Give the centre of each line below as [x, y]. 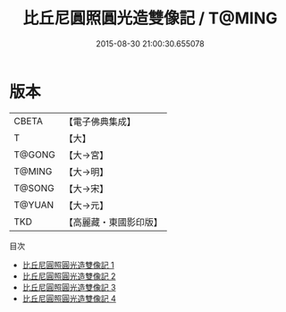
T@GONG [34, 155]
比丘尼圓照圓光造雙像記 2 [69, 276]
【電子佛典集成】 [100, 122]
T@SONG [34, 188]
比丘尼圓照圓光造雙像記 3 [69, 287]
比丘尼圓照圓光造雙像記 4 [69, 298]
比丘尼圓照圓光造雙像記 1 [68, 265]
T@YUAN [34, 205]
